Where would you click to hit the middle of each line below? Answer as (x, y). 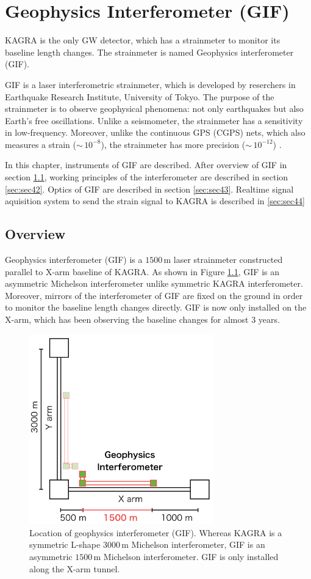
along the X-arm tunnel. (75, 568)
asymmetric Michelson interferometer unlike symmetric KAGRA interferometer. (154, 283)
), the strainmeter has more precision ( (173, 144)
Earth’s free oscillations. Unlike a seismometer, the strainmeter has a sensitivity (154, 120)
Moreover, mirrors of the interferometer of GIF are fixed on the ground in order (154, 295)
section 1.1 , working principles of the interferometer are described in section (147, 177)
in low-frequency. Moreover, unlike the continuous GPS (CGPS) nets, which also (155, 132)
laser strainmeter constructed (228, 260)
